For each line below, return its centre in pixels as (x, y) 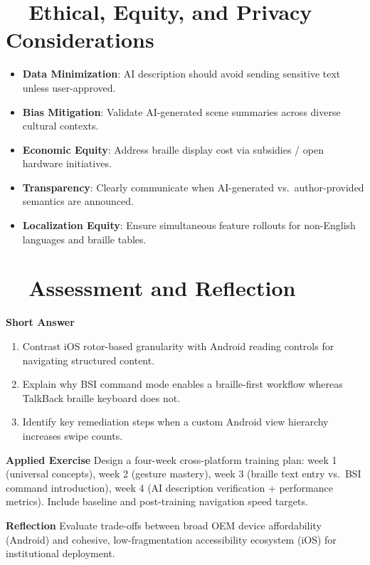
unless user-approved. (69, 87)
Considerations (80, 39)
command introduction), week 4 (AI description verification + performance (169, 487)
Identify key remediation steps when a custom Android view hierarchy (175, 422)
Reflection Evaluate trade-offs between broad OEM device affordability (164, 525)
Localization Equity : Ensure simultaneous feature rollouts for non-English (189, 225)
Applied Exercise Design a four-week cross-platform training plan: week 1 (171, 459)
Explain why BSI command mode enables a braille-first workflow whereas (183, 384)
